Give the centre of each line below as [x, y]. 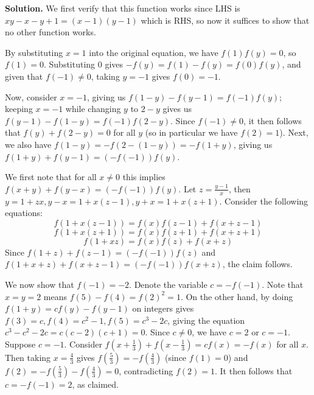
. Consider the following [264, 201]
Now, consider [31, 96]
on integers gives [163, 308]
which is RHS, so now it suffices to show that [225, 20]
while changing [93, 109]
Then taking [28, 357]
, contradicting [146, 370]
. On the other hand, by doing [237, 296]
